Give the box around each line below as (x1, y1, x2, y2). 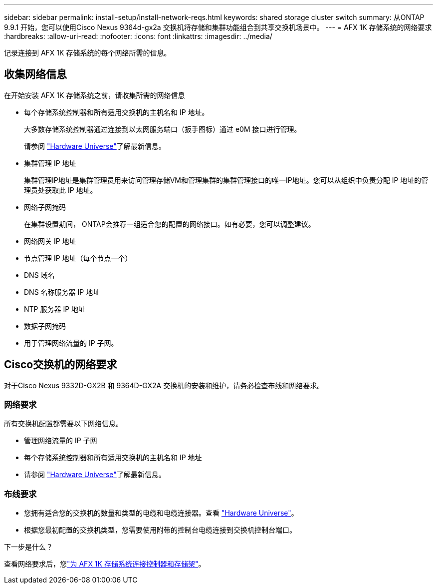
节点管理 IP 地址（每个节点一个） (24, 253, 132, 262)
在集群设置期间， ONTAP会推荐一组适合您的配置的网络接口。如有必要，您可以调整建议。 (24, 219, 315, 228)
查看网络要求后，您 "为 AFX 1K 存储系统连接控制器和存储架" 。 (4, 560, 206, 569)
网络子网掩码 (24, 202, 66, 211)
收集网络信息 (4, 68, 67, 81)
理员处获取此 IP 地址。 (24, 185, 97, 194)
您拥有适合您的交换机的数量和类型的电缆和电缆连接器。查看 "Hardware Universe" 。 (24, 509, 298, 518)
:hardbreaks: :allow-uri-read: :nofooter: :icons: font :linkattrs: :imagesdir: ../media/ (4, 32, 272, 40)
